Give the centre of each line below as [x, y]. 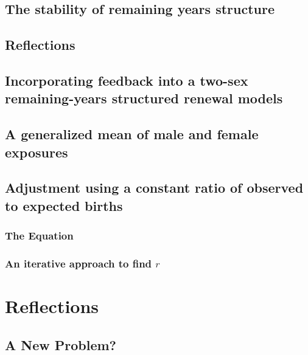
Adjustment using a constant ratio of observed [154, 188]
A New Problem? [61, 344]
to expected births [64, 205]
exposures [37, 152]
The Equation [39, 235]
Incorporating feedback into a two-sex [127, 80]
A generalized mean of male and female [132, 134]
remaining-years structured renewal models [144, 98]
